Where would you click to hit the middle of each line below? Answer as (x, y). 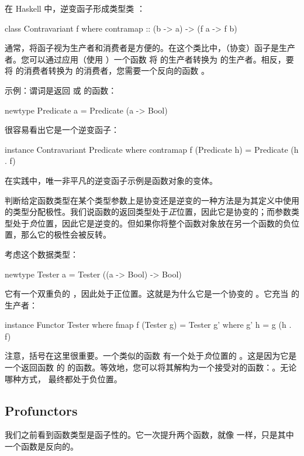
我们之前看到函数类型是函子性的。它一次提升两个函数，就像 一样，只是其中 (149, 435)
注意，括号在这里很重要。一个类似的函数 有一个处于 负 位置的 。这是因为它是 (151, 356)
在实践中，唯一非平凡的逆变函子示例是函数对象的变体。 (111, 180)
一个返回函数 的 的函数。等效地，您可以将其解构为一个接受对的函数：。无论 (151, 367)
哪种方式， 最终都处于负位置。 (63, 378)
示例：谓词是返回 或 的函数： (61, 90)
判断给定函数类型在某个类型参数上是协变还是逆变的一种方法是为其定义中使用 (152, 200)
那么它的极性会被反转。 (66, 234)
